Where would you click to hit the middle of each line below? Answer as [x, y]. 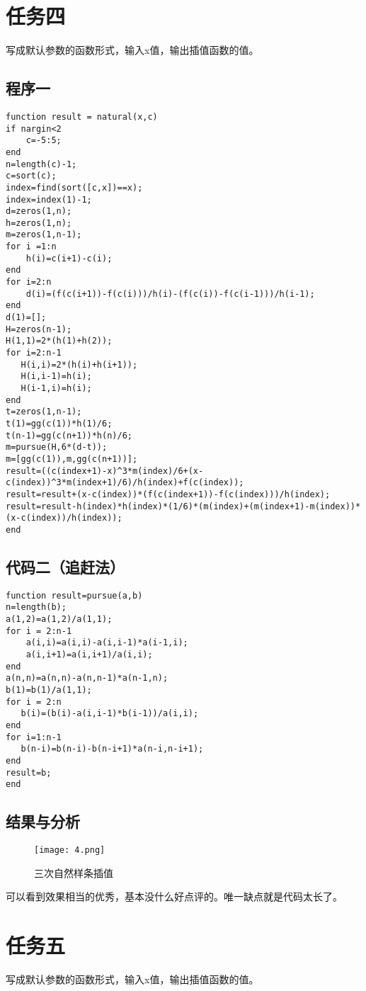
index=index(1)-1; [49, 199]
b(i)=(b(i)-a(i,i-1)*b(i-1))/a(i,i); [110, 714]
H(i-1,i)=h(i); [56, 389]
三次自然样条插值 [74, 872]
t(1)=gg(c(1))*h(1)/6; [59, 423]
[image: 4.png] [70, 850]
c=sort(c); [31, 176]
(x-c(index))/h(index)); [64, 518]
